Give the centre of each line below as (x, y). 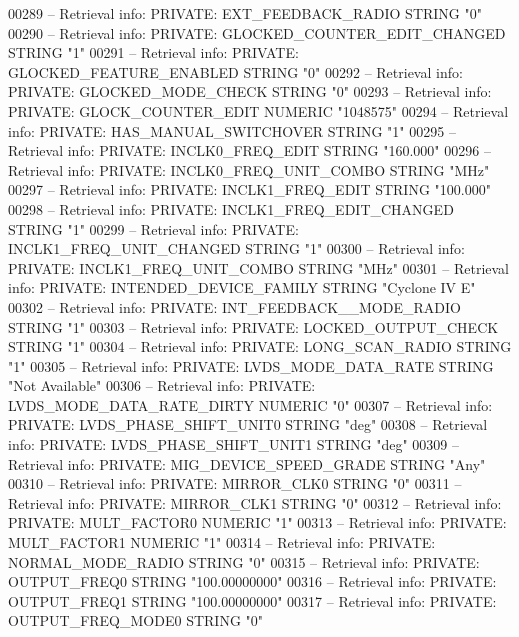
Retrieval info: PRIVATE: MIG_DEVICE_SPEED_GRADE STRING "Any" (247, 463)
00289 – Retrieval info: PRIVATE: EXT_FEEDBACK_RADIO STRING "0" (245, 13)
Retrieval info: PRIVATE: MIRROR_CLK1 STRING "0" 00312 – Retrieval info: (255, 502)
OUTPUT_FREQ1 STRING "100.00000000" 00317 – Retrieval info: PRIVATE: (252, 600)
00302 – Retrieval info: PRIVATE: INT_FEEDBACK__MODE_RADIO (234, 306)
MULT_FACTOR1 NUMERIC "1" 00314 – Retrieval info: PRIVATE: (222, 542)
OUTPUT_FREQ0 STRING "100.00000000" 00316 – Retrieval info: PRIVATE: (252, 581)
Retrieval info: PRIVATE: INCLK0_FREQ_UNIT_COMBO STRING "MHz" (249, 169)
